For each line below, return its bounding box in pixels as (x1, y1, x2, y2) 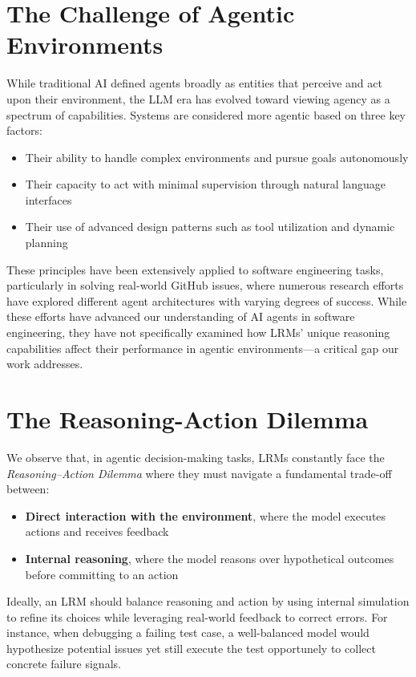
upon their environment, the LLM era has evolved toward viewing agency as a (6, 90, 390, 107)
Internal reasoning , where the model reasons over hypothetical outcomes (25, 549, 394, 566)
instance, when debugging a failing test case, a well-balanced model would (6, 624, 370, 641)
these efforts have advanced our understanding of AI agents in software (6, 308, 355, 325)
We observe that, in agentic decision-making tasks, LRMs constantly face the (6, 448, 385, 465)
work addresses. (6, 355, 83, 372)
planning (25, 234, 68, 251)
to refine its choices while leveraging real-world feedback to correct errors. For (6, 608, 388, 625)
